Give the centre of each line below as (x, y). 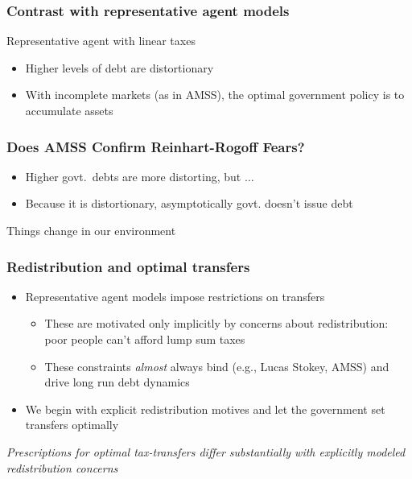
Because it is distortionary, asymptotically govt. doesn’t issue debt (189, 203)
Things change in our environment (91, 230)
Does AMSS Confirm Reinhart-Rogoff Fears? (156, 146)
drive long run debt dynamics (117, 382)
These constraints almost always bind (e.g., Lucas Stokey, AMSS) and (217, 366)
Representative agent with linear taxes (101, 41)
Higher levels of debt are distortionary (119, 67)
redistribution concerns (62, 467)
